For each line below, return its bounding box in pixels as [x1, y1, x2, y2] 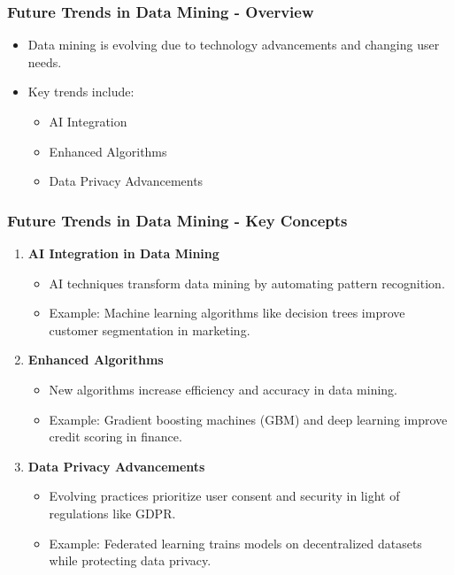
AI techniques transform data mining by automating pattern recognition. [49, 273, 445, 292]
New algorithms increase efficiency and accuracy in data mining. [49, 379, 398, 398]
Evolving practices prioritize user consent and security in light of [49, 487, 400, 505]
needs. [27, 52, 62, 71]
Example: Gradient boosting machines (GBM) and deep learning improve [49, 410, 448, 428]
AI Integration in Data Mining [27, 244, 219, 262]
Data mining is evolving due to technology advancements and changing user [27, 35, 440, 54]
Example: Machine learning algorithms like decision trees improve [49, 303, 405, 322]
